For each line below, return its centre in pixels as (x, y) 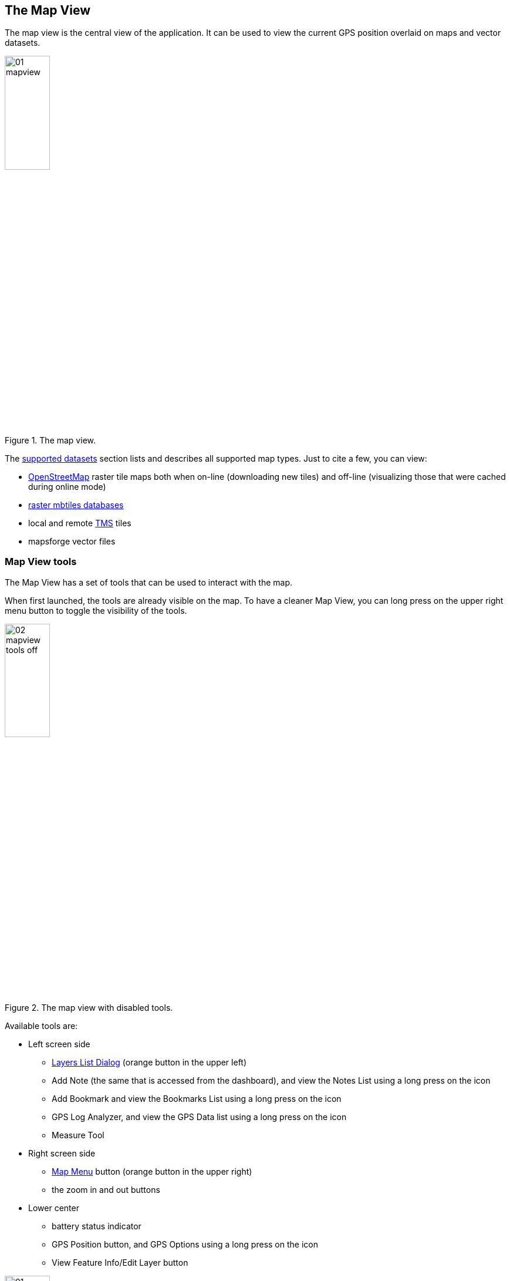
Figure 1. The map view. (50, 441)
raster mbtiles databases (76, 505)
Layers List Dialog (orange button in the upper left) (149, 1063)
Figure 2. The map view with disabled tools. (89, 1008)
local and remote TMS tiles (80, 523)
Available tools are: (41, 1026)
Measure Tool (78, 1135)
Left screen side (59, 1044)
